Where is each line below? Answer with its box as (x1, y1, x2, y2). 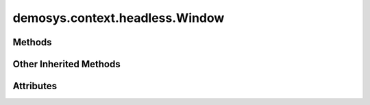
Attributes (12, 80, 58, 92)
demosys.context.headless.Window (12, 10, 225, 25)
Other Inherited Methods (12, 58, 121, 70)
